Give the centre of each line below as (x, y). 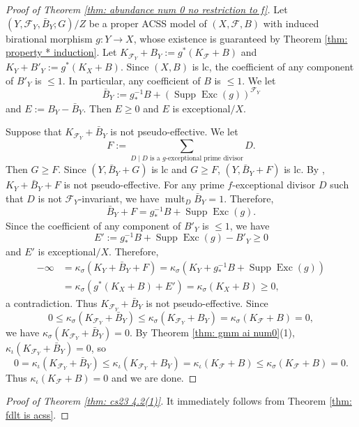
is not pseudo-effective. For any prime (144, 185)
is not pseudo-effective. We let (174, 132)
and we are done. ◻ (154, 377)
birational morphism (49, 38)
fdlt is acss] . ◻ (37, 414)
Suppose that (34, 132)
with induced (291, 23)
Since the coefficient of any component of (93, 225)
